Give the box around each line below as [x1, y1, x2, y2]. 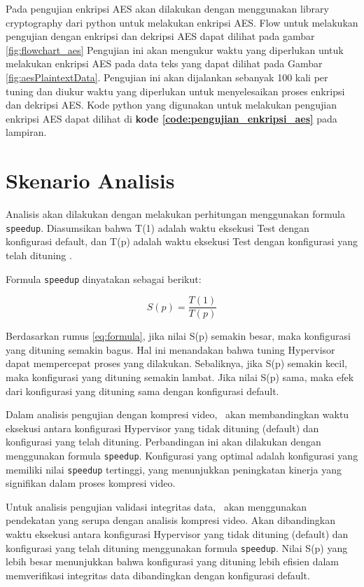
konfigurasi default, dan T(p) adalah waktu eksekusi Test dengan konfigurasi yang [6, 234, 358, 249]
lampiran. [6, 125, 47, 139]
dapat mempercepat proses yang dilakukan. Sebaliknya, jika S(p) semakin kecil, [6, 356, 348, 371]
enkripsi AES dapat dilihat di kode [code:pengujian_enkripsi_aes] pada [6, 111, 337, 125]
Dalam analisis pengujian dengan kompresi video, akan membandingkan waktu [6, 407, 349, 422]
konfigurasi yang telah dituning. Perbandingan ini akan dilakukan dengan [6, 434, 321, 449]
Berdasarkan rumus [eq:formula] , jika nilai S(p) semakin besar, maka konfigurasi [6, 329, 351, 343]
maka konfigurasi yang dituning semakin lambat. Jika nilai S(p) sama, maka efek [6, 370, 354, 384]
